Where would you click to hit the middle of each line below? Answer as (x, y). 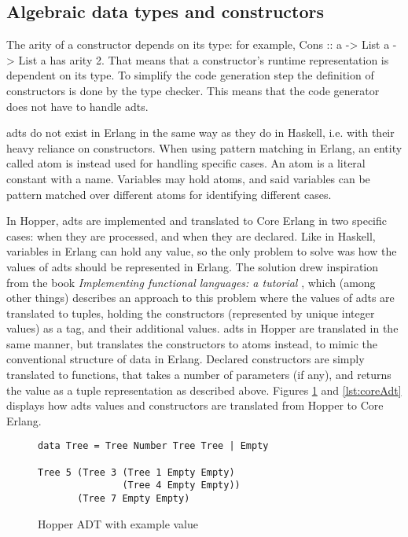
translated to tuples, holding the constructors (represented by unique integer (191, 313)
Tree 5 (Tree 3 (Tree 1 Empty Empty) (136, 472)
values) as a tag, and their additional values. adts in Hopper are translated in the (202, 328)
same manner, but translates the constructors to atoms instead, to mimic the (192, 343)
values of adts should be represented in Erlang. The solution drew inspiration (193, 266)
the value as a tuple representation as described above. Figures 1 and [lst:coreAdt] (204, 390)
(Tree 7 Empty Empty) (134, 499)
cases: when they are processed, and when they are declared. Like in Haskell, (191, 235)
